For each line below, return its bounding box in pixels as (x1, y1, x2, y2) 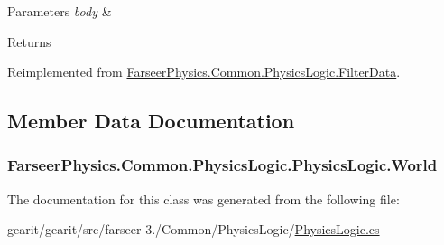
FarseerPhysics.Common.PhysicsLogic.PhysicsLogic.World (7, 154, 438, 176)
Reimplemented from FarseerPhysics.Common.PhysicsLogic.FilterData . (7, 62, 401, 81)
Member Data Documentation (7, 107, 295, 135)
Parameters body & (7, 2, 112, 20)
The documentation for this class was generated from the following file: (7, 189, 400, 208)
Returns (7, 32, 51, 51)
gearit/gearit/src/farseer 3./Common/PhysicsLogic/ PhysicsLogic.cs (7, 220, 380, 239)
